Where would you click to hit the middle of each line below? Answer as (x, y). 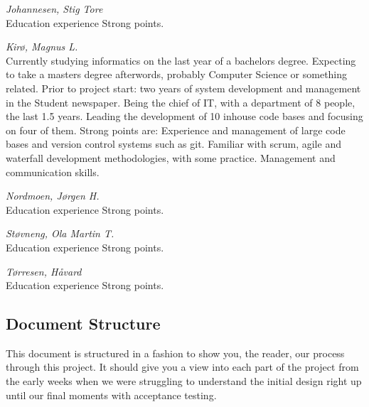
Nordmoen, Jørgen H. (53, 196)
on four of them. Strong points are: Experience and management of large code (176, 130)
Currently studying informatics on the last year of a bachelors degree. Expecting (181, 60)
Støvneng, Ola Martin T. (60, 233)
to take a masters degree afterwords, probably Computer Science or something (177, 74)
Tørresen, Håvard (44, 271)
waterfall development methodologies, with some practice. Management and (171, 157)
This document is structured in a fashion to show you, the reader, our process (175, 353)
